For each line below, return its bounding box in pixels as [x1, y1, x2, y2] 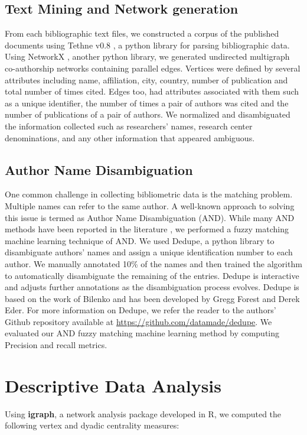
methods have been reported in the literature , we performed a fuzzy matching [5, 223, 289, 235]
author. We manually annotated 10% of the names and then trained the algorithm [5, 257, 302, 270]
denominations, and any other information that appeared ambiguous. [5, 131, 255, 144]
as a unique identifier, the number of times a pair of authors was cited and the [5, 96, 289, 109]
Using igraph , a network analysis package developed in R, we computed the [5, 407, 282, 420]
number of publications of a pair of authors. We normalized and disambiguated [5, 108, 290, 121]
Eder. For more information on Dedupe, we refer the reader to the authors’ [5, 304, 276, 316]
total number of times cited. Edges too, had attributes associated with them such [5, 85, 299, 98]
